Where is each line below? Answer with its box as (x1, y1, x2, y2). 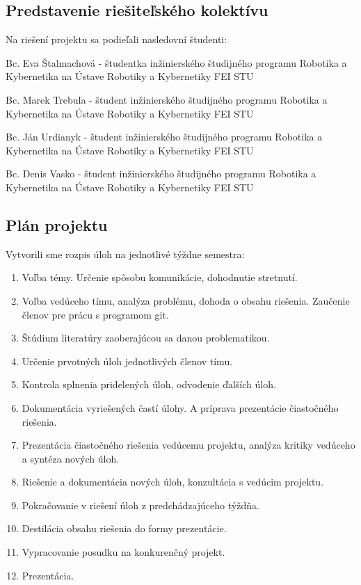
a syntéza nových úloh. (22, 451, 120, 465)
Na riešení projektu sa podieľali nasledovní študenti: (6, 32, 227, 47)
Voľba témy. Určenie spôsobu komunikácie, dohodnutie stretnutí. (22, 270, 298, 285)
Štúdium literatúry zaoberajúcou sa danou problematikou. (22, 330, 270, 345)
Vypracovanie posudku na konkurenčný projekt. (22, 545, 225, 559)
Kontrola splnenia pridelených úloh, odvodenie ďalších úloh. (22, 377, 276, 392)
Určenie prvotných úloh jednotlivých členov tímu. (22, 353, 233, 368)
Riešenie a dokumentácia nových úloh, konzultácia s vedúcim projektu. (22, 474, 324, 489)
